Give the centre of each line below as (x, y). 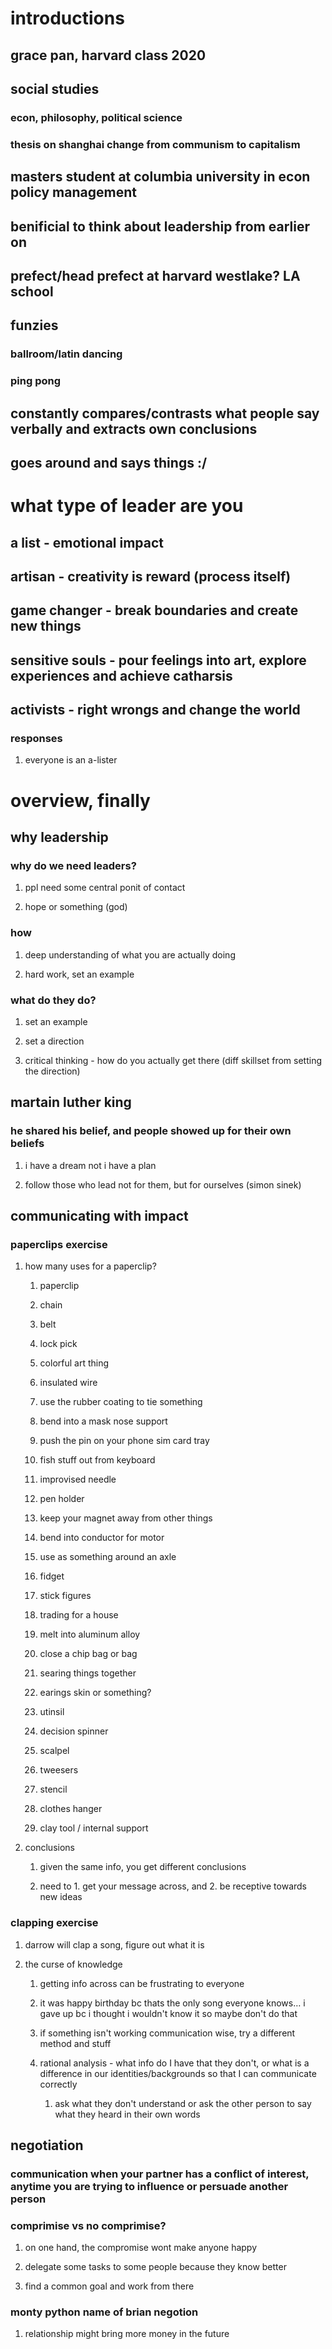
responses (36, 739)
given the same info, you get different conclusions (143, 1867)
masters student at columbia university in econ (160, 177)
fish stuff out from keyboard (97, 1460)
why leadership (59, 837)
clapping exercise (54, 1923)
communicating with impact (99, 1215)
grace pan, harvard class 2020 (108, 55)
